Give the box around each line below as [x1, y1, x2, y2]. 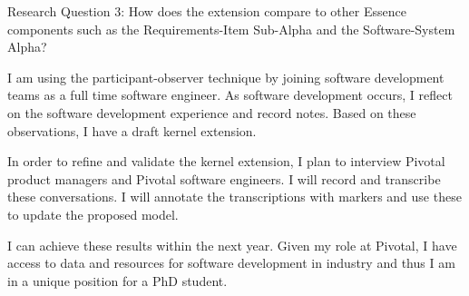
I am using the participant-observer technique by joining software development [7, 67, 445, 86]
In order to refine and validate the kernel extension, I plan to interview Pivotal [7, 152, 445, 171]
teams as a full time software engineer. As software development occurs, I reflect [7, 85, 453, 104]
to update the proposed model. [7, 204, 179, 223]
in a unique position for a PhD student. [7, 271, 228, 290]
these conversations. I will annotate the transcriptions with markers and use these [7, 187, 462, 206]
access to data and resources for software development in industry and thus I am [7, 253, 455, 272]
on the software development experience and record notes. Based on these [7, 103, 416, 122]
